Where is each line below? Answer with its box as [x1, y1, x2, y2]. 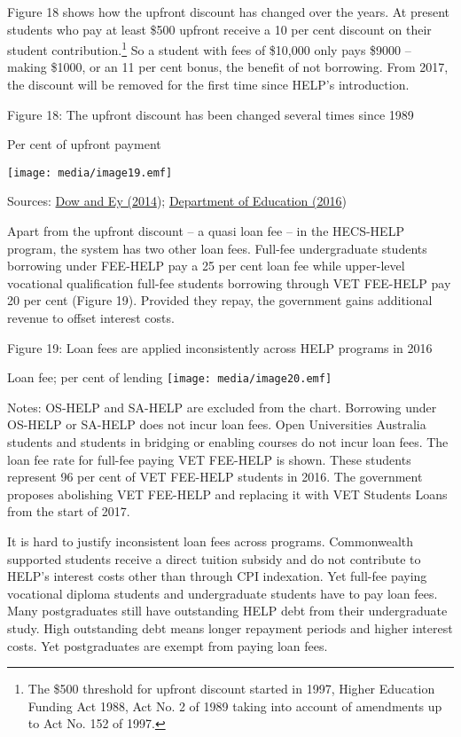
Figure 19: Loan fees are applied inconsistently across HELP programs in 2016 [7, 338, 433, 357]
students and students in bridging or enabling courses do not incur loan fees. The [7, 433, 449, 451]
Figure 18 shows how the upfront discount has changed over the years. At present [7, 3, 449, 20]
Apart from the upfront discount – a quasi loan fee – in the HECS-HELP [7, 222, 404, 240]
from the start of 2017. [7, 502, 130, 521]
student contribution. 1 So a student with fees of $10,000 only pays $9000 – [7, 38, 411, 59]
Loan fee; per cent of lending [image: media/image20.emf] [7, 368, 332, 387]
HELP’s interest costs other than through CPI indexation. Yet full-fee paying [7, 567, 427, 585]
